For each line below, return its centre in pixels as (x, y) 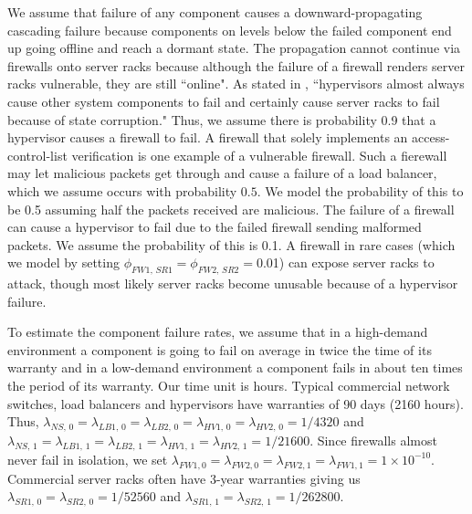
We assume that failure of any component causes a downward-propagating (215, 12)
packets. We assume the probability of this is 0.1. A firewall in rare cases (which (231, 244)
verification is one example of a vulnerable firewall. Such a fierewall (259, 155)
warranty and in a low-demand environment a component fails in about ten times (235, 367)
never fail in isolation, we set (88, 459)
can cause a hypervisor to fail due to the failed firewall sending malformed (215, 227)
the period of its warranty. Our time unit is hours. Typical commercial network (229, 386)
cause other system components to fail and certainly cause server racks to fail (224, 101)
